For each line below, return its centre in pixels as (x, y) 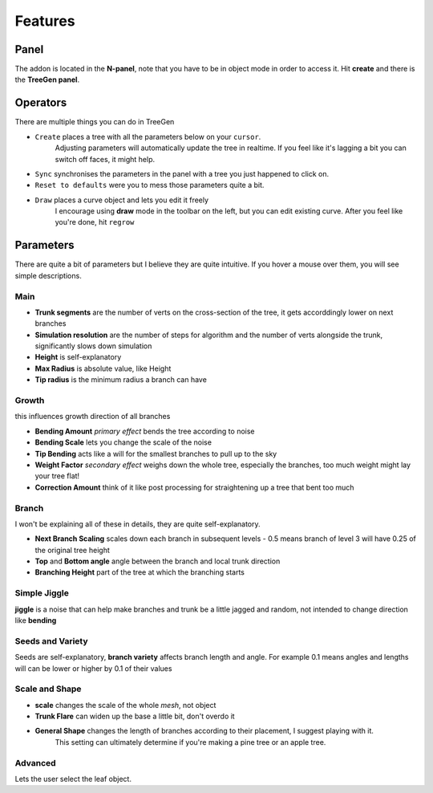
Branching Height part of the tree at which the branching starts (140, 572)
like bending (36, 620)
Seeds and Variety (51, 640)
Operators (41, 103)
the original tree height (72, 550)
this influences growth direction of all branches (93, 417)
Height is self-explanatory (78, 357)
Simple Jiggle (42, 593)
